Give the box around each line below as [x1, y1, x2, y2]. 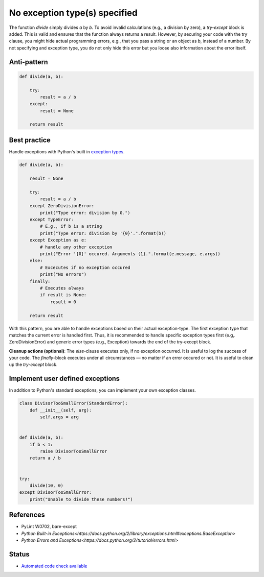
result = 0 [50, 299, 77, 305]
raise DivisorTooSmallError [40, 449, 108, 454]
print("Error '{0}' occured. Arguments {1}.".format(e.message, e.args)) [40, 251, 221, 257]
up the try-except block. [9, 361, 58, 367]
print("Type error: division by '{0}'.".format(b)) [40, 230, 167, 236]
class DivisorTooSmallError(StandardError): [19, 401, 128, 406]
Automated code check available [21, 563, 88, 569]
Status [9, 550, 30, 558]
